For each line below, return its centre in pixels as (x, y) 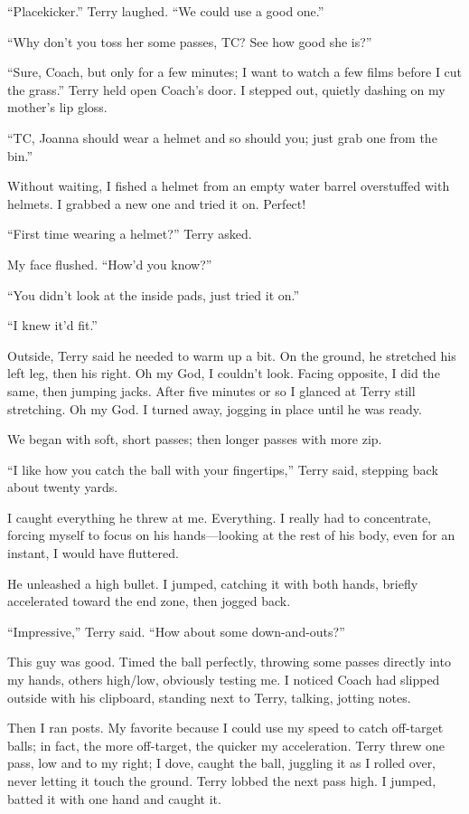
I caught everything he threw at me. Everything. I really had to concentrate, (219, 517)
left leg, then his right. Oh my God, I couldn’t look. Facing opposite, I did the (224, 373)
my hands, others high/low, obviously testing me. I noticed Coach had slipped (224, 680)
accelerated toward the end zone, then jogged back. (149, 601)
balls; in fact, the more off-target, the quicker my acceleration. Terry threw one (226, 745)
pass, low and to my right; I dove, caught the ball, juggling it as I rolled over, (222, 763)
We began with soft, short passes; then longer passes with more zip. (195, 439)
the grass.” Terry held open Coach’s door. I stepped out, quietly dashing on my (226, 89)
